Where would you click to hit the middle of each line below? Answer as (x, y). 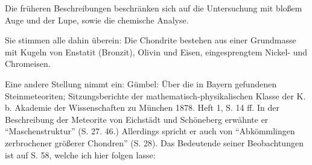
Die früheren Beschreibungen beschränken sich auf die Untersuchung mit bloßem (154, 8)
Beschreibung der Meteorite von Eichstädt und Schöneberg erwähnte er (137, 119)
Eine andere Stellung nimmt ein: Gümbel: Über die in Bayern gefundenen (141, 83)
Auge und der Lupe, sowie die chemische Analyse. (97, 20)
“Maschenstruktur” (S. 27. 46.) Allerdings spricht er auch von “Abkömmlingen (150, 131)
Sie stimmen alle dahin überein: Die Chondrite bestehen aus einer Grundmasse (151, 40)
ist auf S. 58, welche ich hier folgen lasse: (80, 154)
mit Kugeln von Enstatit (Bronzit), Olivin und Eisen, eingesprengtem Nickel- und (156, 51)
